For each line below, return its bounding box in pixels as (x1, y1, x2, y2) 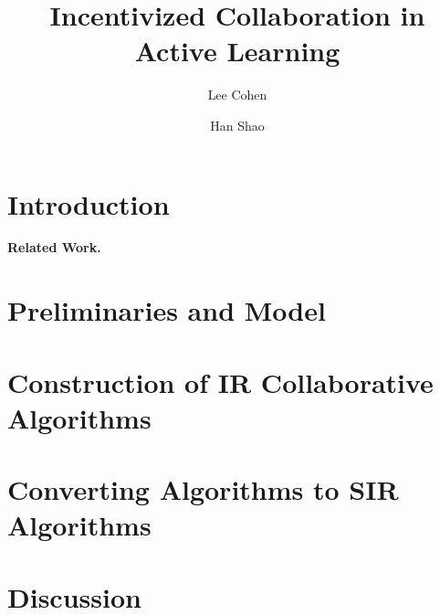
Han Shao (210, 115, 265, 134)
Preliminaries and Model (7, 292, 326, 329)
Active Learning (134, 32, 340, 69)
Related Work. (7, 238, 101, 257)
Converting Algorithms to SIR (7, 471, 399, 508)
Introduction (7, 185, 170, 222)
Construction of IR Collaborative (7, 363, 434, 400)
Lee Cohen (207, 85, 267, 104)
